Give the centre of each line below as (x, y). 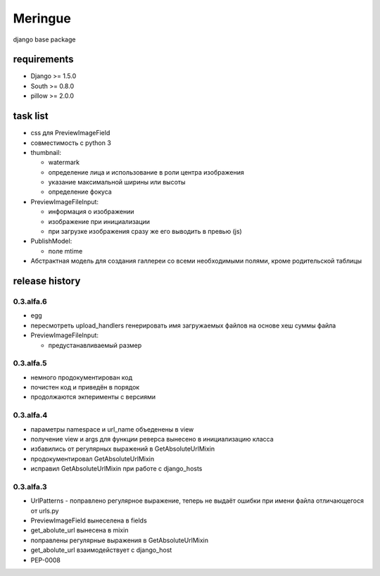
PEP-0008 (46, 560)
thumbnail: (46, 152)
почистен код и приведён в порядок (85, 387)
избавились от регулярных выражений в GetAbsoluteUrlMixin (122, 449)
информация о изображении (91, 212)
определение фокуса (80, 192)
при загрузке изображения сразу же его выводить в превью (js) (145, 232)
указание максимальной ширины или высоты (117, 182)
